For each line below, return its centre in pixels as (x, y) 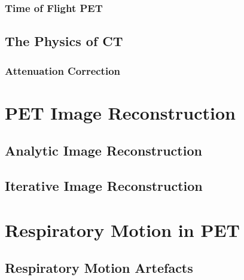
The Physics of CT (64, 41)
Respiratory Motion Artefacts (99, 268)
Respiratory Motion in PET (122, 229)
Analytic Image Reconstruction (103, 150)
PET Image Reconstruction (120, 112)
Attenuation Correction (63, 70)
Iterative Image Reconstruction (104, 186)
